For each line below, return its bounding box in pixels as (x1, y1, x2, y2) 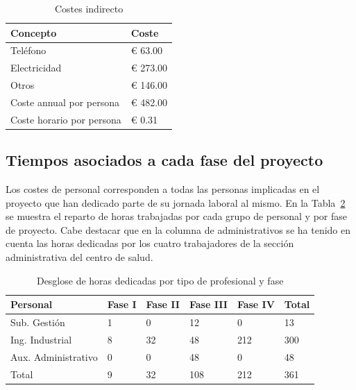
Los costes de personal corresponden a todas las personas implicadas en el (6, 182, 320, 196)
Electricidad (10, 60, 62, 75)
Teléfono (10, 43, 46, 58)
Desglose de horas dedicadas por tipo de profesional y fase (36, 273, 284, 287)
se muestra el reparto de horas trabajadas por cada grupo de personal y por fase (6, 209, 347, 223)
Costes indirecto (54, 1, 124, 15)
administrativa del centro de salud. (6, 250, 153, 264)
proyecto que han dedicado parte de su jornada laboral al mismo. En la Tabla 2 (6, 195, 346, 210)
